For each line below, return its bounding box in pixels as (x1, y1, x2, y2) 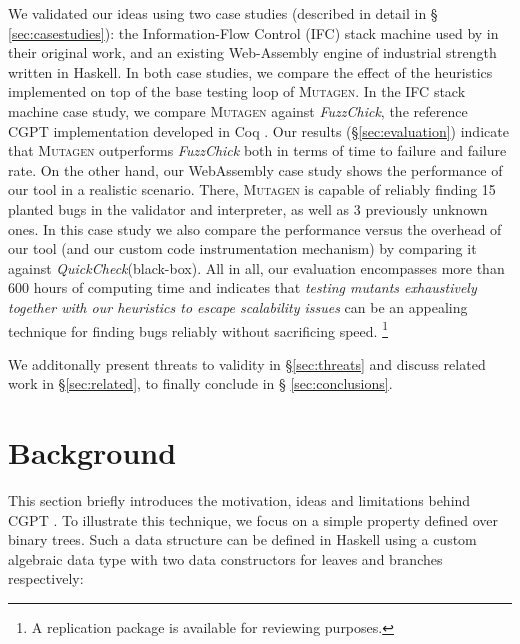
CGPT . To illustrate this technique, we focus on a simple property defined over (8, 509, 498, 530)
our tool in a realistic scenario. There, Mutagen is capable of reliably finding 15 (8, 179, 496, 200)
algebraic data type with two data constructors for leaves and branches (8, 548, 443, 569)
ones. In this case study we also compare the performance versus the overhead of (8, 218, 502, 239)
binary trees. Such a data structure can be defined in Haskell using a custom (8, 529, 477, 550)
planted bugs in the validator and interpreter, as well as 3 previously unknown (8, 198, 488, 219)
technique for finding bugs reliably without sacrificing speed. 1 (8, 317, 388, 341)
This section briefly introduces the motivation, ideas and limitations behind (8, 490, 471, 511)
